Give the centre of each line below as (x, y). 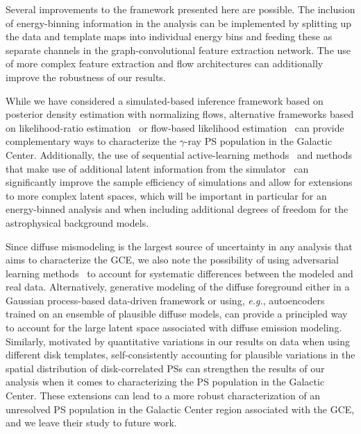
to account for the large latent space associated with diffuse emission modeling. (174, 328)
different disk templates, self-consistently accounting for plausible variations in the (180, 355)
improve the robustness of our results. (86, 77)
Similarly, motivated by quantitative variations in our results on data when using (178, 341)
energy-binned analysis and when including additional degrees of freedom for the (177, 209)
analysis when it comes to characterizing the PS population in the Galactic (165, 382)
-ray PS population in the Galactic (258, 141)
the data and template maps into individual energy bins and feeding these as (169, 36)
